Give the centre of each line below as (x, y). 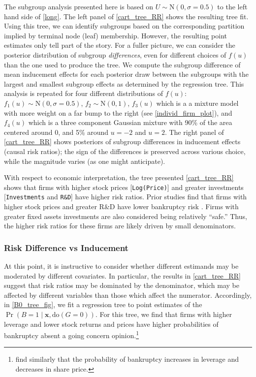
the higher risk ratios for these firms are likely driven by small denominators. (120, 226)
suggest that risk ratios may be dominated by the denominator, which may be (122, 285)
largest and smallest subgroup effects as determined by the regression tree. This (124, 83)
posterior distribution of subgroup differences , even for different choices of (115, 54)
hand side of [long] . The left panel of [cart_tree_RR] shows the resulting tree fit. (126, 16)
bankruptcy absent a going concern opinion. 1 (71, 334)
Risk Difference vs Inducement (66, 247)
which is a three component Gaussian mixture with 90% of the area (130, 122)
